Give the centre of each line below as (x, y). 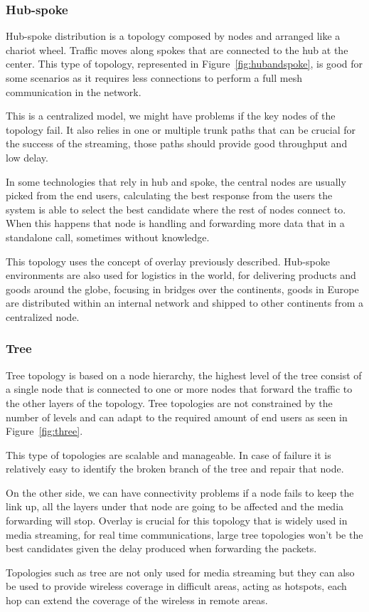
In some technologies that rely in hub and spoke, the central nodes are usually (176, 181)
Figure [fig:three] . (44, 431)
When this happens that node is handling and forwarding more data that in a (175, 223)
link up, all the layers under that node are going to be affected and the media (175, 506)
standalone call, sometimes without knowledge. (108, 237)
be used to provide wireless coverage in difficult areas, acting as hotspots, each (176, 586)
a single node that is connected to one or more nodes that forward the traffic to (179, 389)
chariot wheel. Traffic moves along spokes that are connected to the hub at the (177, 49)
